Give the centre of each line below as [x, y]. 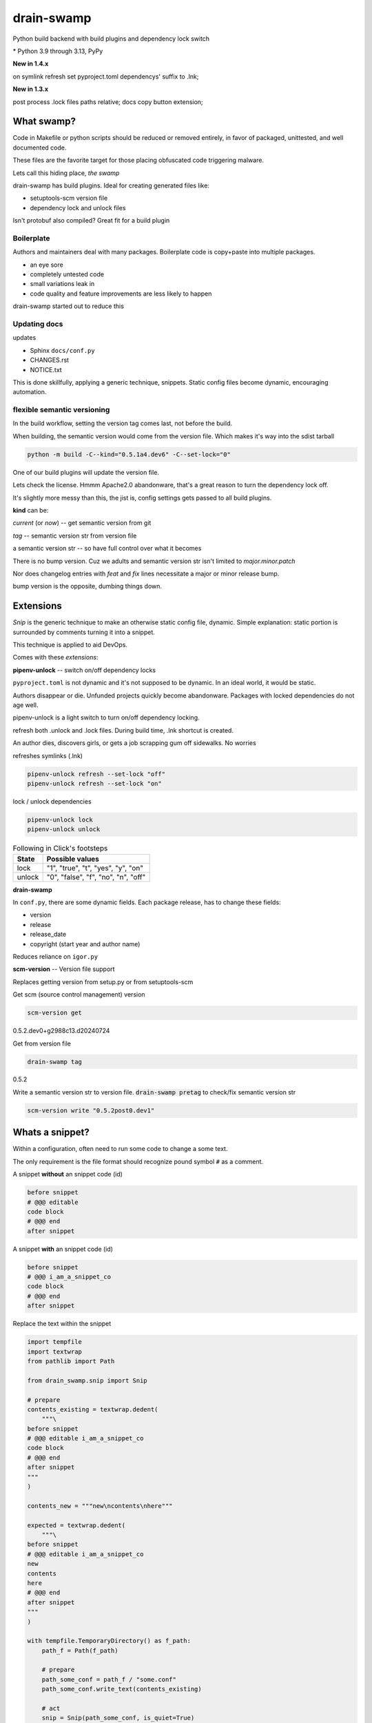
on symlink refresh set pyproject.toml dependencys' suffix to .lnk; [106, 77]
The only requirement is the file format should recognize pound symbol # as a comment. [138, 1161]
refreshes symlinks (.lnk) [48, 755]
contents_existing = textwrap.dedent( [93, 1409]
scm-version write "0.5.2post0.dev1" [91, 1110]
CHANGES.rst [49, 360]
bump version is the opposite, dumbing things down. [87, 587]
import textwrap [55, 1352]
